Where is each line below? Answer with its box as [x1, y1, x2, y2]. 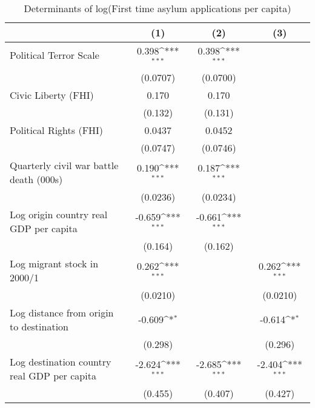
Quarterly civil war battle [10, 158, 119, 172]
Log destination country [10, 354, 111, 369]
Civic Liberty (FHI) [10, 87, 94, 102]
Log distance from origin [10, 305, 114, 319]
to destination [10, 319, 68, 333]
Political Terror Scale [10, 48, 99, 62]
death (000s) [10, 172, 63, 186]
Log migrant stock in [10, 256, 99, 270]
